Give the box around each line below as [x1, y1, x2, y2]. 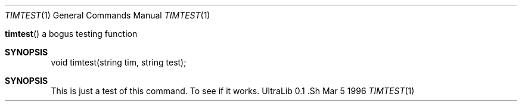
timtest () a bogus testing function [5, 29, 138, 39]
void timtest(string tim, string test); [51, 57, 187, 67]
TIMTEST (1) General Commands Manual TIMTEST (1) [5, 10, 210, 20]
